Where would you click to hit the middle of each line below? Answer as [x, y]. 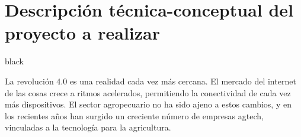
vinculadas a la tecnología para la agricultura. [88, 127]
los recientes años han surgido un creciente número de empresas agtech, [134, 115]
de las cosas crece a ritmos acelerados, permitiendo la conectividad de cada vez [148, 92]
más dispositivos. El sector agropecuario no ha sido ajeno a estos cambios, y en [148, 104]
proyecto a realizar [83, 33]
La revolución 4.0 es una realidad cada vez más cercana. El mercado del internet [150, 81]
